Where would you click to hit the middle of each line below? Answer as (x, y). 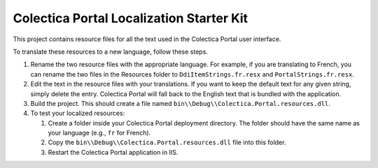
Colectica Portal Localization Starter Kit (131, 18)
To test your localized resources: (78, 113)
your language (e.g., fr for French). (99, 133)
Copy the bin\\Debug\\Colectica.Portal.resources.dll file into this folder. (167, 142)
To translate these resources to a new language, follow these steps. (110, 52)
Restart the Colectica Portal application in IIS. (113, 152)
